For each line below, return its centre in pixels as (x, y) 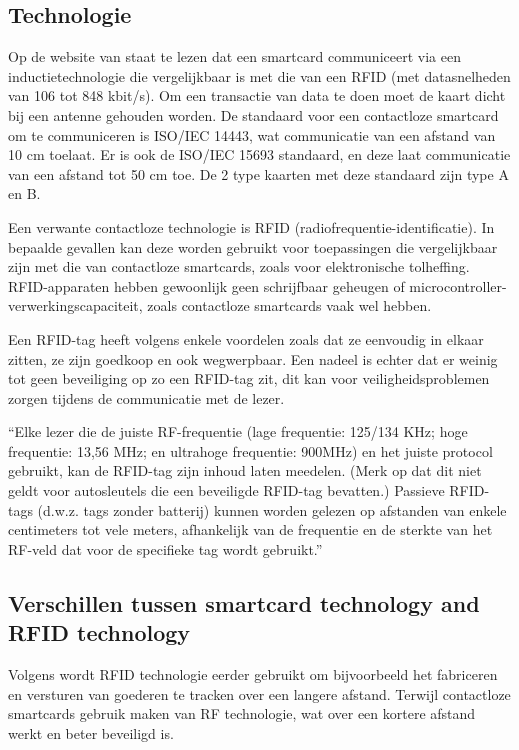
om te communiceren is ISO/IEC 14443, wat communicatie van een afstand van (252, 134)
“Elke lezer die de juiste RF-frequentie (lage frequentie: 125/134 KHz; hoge (238, 431)
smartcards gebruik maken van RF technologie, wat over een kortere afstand (242, 713)
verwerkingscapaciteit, (75, 305)
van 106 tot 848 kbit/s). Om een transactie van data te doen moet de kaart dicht (257, 95)
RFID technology (99, 632)
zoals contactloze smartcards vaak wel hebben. (289, 305)
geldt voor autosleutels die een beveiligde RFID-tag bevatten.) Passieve (226, 490)
